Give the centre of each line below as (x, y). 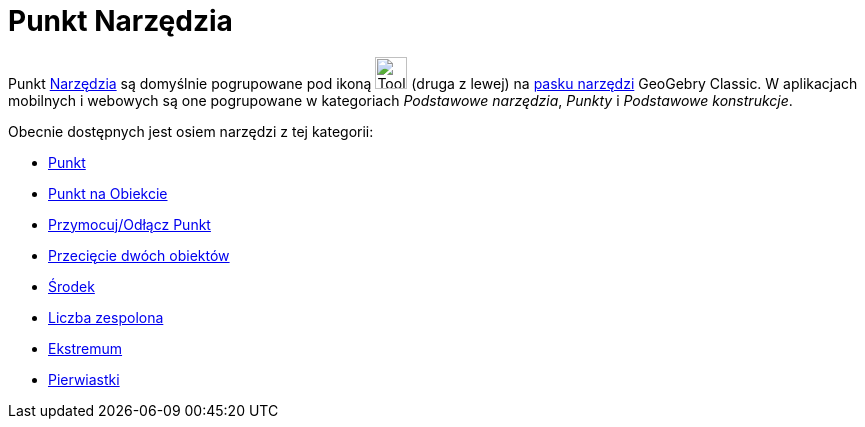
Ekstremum (85, 348)
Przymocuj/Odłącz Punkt (129, 224)
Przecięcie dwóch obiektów (139, 255)
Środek (71, 286)
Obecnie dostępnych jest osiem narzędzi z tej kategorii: (191, 131)
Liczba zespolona (106, 317)
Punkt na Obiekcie (108, 193)
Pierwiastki (84, 379)
